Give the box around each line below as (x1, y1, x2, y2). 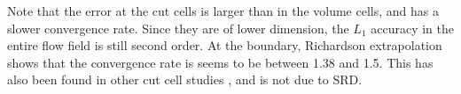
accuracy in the (371, 18, 455, 37)
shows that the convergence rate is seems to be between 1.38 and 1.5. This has (7, 53, 434, 71)
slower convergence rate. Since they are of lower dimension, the (7, 18, 349, 37)
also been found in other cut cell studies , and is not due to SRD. (7, 70, 363, 89)
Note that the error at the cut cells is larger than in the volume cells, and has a (7, 2, 439, 19)
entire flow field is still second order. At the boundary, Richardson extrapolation (7, 36, 442, 54)
